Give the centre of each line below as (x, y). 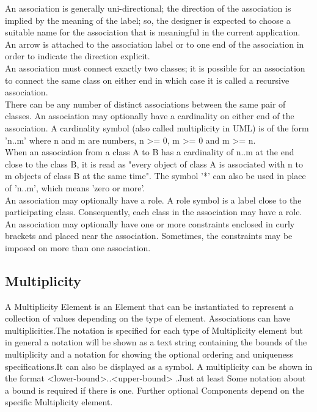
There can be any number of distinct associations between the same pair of (145, 104)
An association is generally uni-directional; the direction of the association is (148, 8)
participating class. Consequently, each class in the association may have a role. (154, 212)
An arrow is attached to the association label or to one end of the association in (155, 44)
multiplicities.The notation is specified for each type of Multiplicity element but (154, 330)
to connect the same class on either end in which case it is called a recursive (147, 80)
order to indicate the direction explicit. (78, 56)
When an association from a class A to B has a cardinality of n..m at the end (150, 152)
